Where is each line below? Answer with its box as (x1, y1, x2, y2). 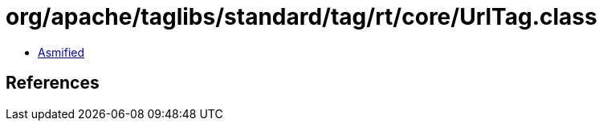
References (6, 73, 100, 93)
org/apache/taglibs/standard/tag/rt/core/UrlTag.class (6, 3, 597, 30)
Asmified (38, 45, 85, 59)
